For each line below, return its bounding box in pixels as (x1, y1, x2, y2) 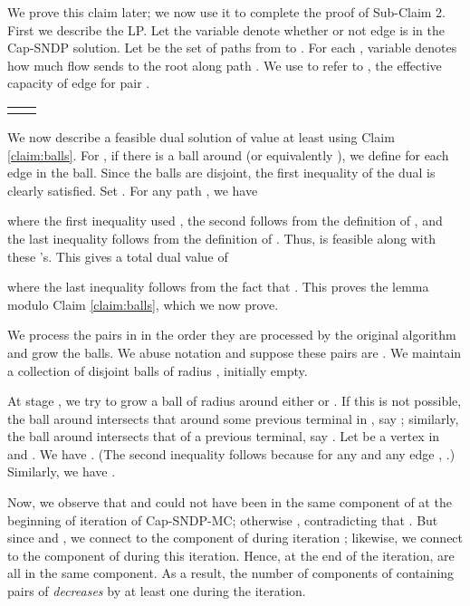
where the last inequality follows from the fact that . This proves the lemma (7, 277, 429, 296)
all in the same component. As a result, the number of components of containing (7, 563, 455, 582)
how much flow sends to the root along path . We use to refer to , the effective (7, 55, 442, 74)
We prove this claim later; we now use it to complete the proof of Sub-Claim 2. (7, 3, 446, 21)
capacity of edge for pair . (7, 73, 150, 92)
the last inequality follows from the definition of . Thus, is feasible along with (7, 228, 436, 247)
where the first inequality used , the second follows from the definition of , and (7, 211, 443, 230)
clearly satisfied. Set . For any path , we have (7, 180, 258, 199)
